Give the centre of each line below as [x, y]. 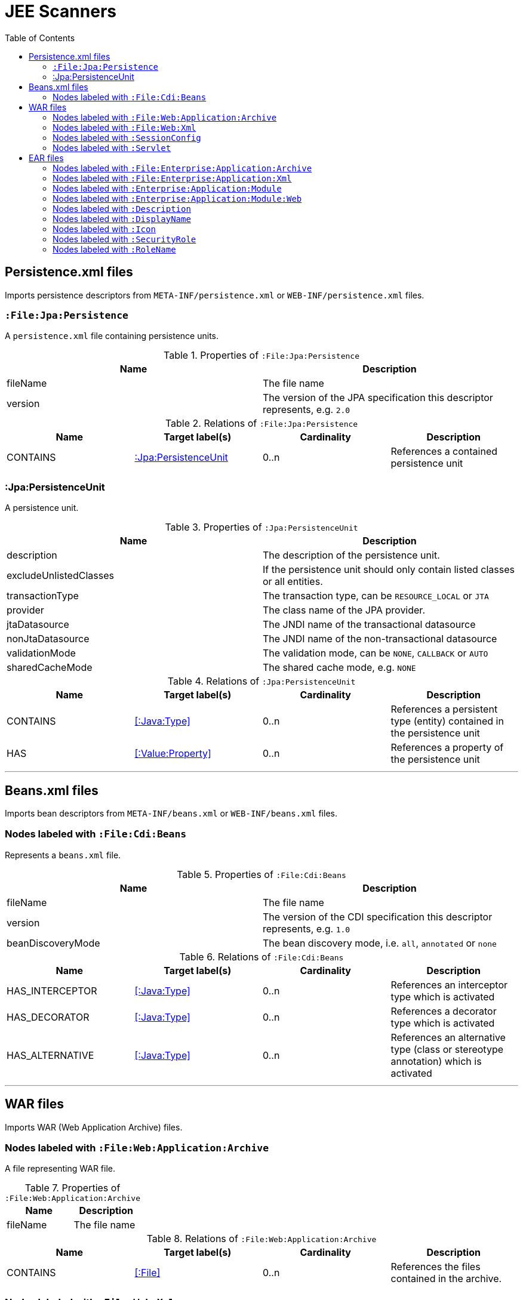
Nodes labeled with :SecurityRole [124, 239]
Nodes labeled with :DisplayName [122, 218]
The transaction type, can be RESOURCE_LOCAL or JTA [376, 596]
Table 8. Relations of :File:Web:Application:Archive [261, 1239]
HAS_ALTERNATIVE [50, 1055]
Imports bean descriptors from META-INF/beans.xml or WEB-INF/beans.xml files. [171, 813]
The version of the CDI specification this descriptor [378, 917]
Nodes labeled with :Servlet [112, 147]
